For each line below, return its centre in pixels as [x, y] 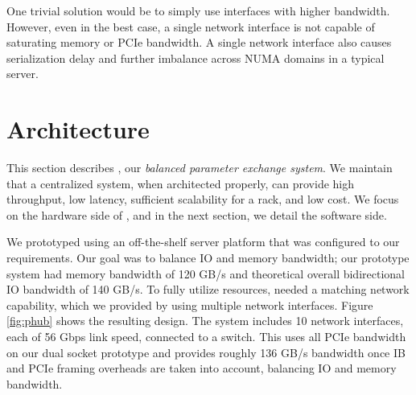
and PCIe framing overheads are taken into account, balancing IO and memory [202, 368]
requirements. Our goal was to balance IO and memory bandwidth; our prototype [208, 258]
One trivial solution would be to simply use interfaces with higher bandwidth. [198, 10]
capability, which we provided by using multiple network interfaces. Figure [190, 304]
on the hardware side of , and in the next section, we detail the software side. [197, 214]
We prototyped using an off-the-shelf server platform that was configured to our [203, 242]
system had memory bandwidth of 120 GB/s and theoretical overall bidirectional [206, 273]
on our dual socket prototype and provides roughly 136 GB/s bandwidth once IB [206, 352]
